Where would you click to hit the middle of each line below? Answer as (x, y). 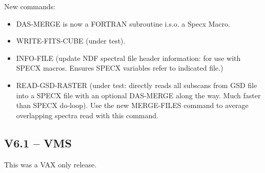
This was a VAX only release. (50, 164)
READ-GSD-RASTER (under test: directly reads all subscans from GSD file (137, 85)
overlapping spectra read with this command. (87, 115)
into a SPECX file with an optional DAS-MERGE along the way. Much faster (138, 95)
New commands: (30, 6)
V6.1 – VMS (38, 143)
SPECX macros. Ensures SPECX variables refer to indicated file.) (120, 68)
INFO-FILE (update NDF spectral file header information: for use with (128, 58)
